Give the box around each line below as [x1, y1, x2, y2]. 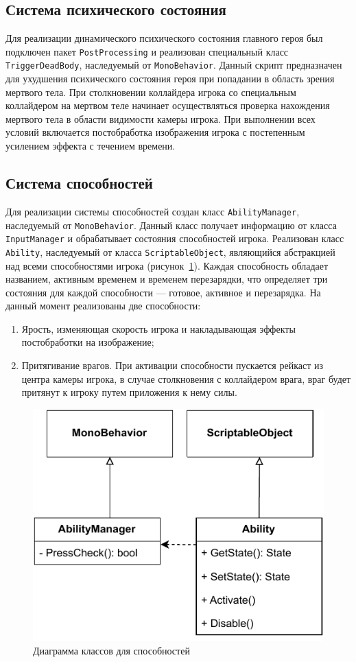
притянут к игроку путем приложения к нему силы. [21, 385, 237, 399]
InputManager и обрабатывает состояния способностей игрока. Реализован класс [5, 231, 344, 246]
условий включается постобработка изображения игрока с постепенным [5, 125, 305, 139]
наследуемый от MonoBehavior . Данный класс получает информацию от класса [5, 217, 337, 232]
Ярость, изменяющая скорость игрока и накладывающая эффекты [21, 321, 296, 335]
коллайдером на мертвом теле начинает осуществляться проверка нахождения [5, 98, 330, 113]
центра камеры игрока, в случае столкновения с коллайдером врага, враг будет [21, 371, 351, 386]
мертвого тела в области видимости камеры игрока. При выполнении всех [5, 111, 316, 126]
